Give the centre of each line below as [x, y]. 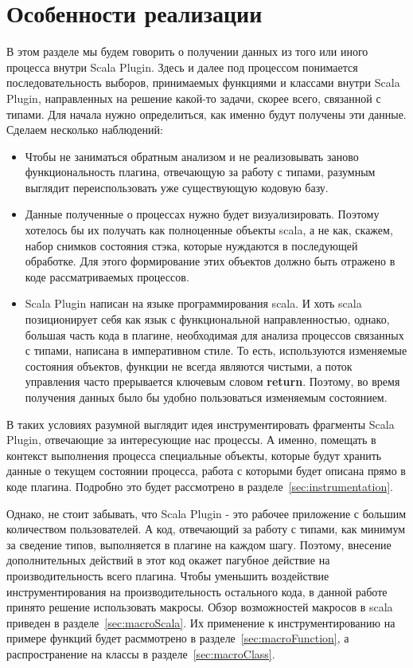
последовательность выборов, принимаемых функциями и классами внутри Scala [203, 83]
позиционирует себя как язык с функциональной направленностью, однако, [207, 319]
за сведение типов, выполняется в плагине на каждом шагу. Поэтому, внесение [199, 544]
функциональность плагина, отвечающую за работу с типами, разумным [200, 172]
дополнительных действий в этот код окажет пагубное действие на [168, 560]
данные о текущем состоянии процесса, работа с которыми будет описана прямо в [206, 471]
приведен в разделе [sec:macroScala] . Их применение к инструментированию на [201, 622]
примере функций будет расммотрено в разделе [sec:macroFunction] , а [178, 638]
